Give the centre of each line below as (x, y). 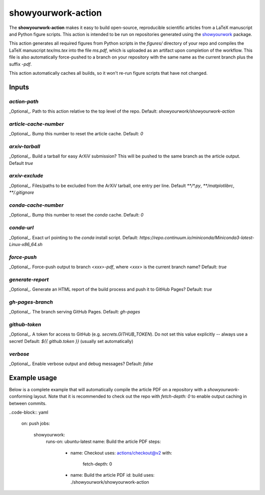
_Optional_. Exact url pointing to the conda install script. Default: (74, 237)
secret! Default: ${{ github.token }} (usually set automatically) (71, 341)
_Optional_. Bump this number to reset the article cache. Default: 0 (76, 134)
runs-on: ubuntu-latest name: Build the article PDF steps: (104, 442)
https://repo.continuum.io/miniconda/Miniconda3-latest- (197, 237)
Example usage (33, 378)
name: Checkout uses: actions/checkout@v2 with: (121, 453)
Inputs (19, 87)
